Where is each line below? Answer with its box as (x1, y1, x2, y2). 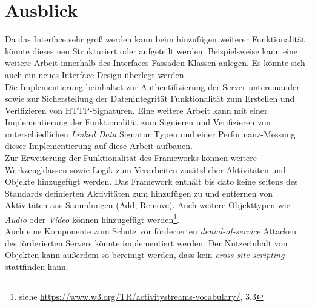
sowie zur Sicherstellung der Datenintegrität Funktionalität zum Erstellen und (5, 92, 295, 105)
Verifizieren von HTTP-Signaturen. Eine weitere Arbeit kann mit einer (5, 104, 268, 116)
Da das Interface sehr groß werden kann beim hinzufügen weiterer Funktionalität (5, 33, 305, 45)
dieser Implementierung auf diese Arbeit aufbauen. (5, 139, 193, 152)
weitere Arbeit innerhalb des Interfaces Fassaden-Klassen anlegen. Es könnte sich (5, 56, 305, 69)
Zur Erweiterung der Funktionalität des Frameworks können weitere (5, 151, 257, 164)
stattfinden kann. (5, 260, 68, 273)
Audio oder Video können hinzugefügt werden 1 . (5, 211, 179, 225)
